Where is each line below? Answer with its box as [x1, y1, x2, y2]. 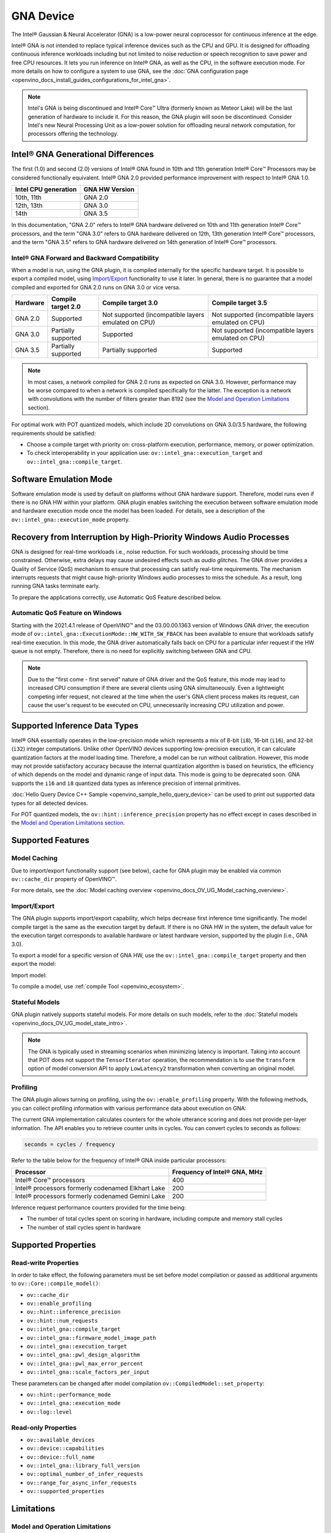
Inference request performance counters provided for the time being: [11, 1204, 186, 1211]
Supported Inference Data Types [11, 721, 139, 731]
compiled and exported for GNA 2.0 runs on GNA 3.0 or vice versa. [11, 283, 181, 291]
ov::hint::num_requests [26, 1317, 98, 1324]
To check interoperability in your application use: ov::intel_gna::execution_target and [26, 449, 263, 457]
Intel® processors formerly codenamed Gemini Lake [15, 1191, 165, 1200]
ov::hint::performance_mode [26, 1391, 112, 1398]
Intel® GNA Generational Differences [11, 149, 154, 159]
